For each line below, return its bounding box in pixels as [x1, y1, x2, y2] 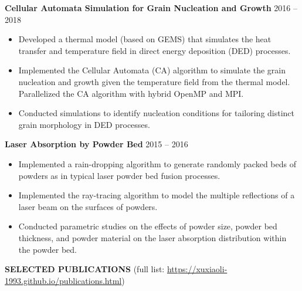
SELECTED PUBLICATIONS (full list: [5, 263, 165, 275]
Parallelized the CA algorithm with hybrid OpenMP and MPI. [18, 87, 244, 99]
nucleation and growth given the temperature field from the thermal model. [18, 75, 290, 87]
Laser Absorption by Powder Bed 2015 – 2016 [5, 138, 188, 150]
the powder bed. [18, 243, 77, 255]
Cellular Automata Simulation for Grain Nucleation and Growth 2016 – [5, 2, 297, 13]
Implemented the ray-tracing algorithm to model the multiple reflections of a [18, 189, 295, 201]
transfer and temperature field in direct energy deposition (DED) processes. [18, 44, 291, 56]
